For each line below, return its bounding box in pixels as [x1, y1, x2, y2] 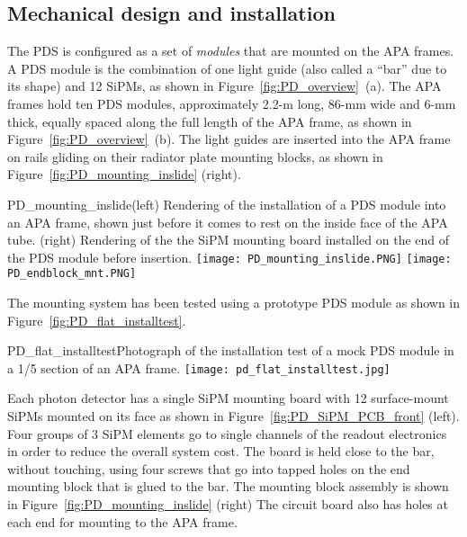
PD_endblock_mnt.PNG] [7, 267, 137, 281]
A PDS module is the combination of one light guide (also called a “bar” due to [7, 58, 447, 77]
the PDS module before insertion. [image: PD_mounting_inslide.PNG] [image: [7, 247, 452, 266]
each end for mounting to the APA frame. [7, 512, 238, 531]
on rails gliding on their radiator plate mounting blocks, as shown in [7, 147, 383, 166]
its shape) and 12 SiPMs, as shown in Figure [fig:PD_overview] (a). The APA [7, 76, 442, 95]
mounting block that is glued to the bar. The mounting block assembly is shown [7, 477, 449, 496]
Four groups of [7, 424, 88, 443]
